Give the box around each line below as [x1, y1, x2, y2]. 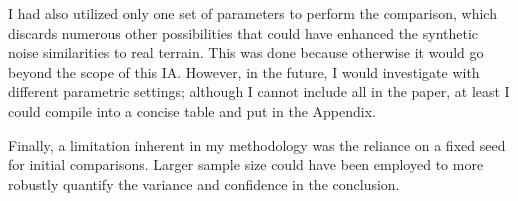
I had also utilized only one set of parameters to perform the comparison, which [8, 3, 497, 23]
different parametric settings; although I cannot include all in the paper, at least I [8, 81, 510, 102]
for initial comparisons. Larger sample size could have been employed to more [8, 154, 484, 175]
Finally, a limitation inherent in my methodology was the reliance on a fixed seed [8, 134, 506, 155]
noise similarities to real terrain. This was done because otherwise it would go [8, 42, 484, 63]
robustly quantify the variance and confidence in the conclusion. [8, 173, 400, 194]
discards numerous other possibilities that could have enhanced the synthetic [8, 22, 479, 43]
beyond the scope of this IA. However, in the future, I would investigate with [8, 61, 480, 82]
